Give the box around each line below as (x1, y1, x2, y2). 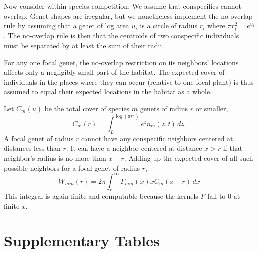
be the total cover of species (44, 103, 130, 113)
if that (223, 143, 243, 153)
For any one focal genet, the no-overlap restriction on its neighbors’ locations (4, 57, 239, 67)
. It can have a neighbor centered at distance (66, 143, 202, 153)
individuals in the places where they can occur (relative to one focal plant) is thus (4, 76, 254, 87)
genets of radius (140, 103, 188, 113)
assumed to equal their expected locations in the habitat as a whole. (4, 86, 212, 97)
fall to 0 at (207, 191, 240, 201)
